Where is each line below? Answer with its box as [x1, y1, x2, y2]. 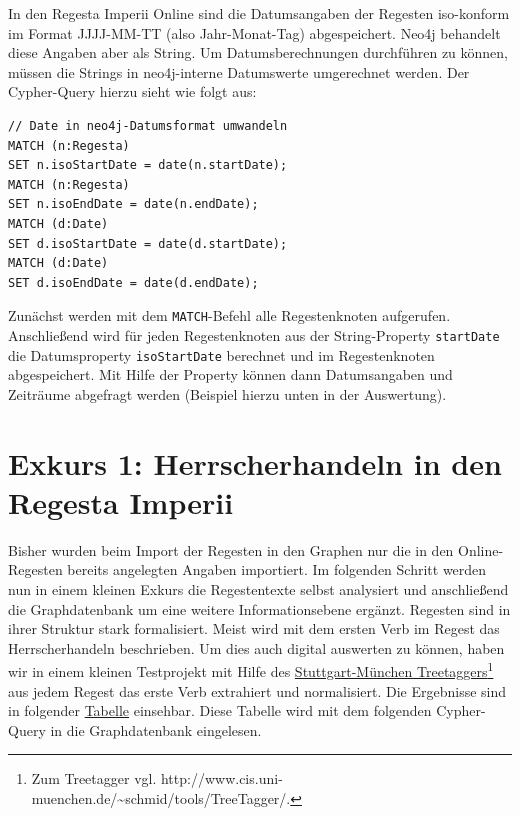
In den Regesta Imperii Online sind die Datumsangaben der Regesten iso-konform [8, 3, 510, 23]
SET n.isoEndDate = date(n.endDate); [8, 197, 259, 212]
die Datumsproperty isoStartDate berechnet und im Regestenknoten [8, 344, 435, 365]
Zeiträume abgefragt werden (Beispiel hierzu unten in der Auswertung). [8, 383, 447, 404]
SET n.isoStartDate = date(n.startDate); [8, 158, 288, 173]
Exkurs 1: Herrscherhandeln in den [8, 442, 502, 483]
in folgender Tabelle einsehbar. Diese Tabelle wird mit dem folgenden [8, 700, 432, 721]
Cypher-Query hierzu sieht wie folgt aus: [8, 81, 257, 102]
